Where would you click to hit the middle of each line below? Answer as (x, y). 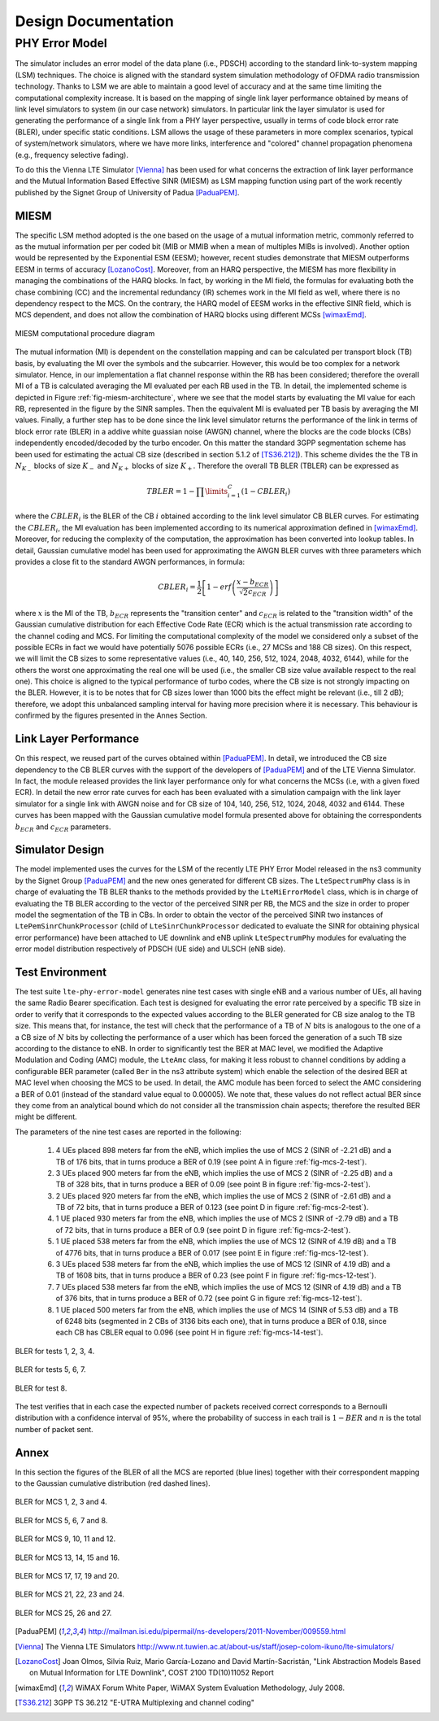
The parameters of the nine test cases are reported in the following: (128, 1132)
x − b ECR (252, 583)
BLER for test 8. (41, 1388)
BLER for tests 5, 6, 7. (50, 1369)
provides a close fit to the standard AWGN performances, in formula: (130, 561)
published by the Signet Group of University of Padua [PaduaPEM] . (127, 192)
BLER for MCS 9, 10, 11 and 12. (65, 1539)
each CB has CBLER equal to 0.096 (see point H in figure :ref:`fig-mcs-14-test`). (189, 1332)
